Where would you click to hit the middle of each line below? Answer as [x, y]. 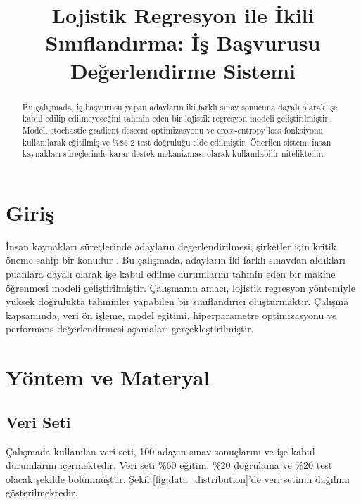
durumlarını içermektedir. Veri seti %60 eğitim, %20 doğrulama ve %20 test [169, 465]
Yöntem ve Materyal [108, 377]
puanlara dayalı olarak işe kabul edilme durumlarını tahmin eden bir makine [171, 273]
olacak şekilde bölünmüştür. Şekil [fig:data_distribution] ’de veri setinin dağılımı [178, 478]
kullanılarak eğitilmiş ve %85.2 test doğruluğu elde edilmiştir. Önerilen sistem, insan [177, 142]
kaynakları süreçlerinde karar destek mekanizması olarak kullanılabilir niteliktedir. [173, 154]
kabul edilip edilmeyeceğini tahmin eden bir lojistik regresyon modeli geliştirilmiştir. [176, 118]
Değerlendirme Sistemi [183, 70]
